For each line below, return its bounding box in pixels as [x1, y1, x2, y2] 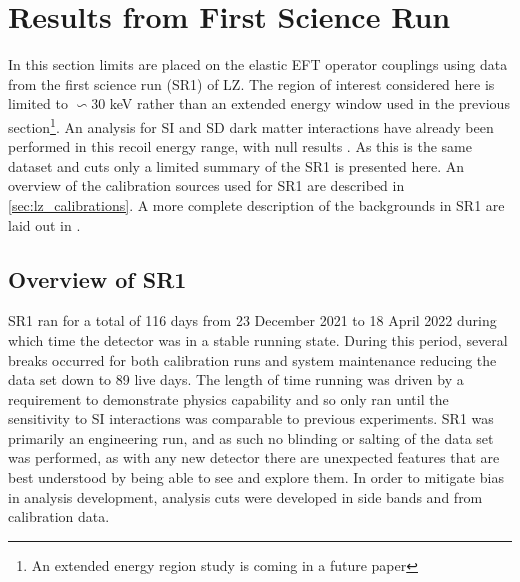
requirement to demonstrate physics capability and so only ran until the [8, 388, 449, 409]
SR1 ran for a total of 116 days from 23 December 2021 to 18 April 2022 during [8, 310, 497, 331]
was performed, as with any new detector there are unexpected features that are [8, 447, 500, 468]
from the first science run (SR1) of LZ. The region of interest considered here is [8, 73, 495, 94]
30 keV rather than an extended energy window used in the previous [91, 93, 510, 114]
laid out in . [8, 214, 81, 235]
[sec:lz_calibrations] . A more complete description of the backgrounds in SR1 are [8, 194, 505, 215]
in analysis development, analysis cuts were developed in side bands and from [8, 486, 483, 507]
